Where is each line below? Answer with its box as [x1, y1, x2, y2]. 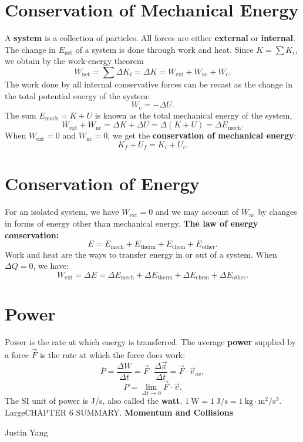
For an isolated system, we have [5, 205, 119, 218]
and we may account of [155, 205, 238, 218]
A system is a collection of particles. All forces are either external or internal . [5, 32, 295, 44]
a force [5, 349, 29, 361]
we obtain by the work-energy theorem [5, 55, 144, 67]
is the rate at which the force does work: [39, 349, 186, 361]
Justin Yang [5, 426, 48, 438]
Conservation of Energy [5, 171, 200, 195]
